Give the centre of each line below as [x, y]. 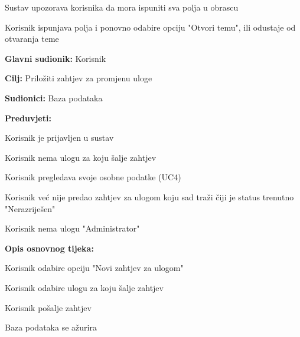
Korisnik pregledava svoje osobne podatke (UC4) [93, 177]
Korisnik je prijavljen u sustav [59, 138]
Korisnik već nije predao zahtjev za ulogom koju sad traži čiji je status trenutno [149, 196]
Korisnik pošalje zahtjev [48, 307]
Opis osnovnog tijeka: [49, 248]
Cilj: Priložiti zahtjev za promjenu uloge [79, 78]
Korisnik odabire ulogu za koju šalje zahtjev [84, 287]
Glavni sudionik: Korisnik [56, 58]
